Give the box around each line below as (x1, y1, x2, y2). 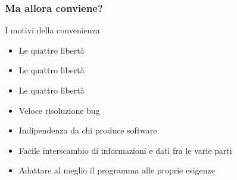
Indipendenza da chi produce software (18, 124, 157, 136)
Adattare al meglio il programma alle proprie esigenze (18, 164, 216, 176)
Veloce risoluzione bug (18, 104, 100, 116)
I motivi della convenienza (5, 24, 100, 36)
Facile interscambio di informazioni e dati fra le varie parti (18, 144, 232, 156)
